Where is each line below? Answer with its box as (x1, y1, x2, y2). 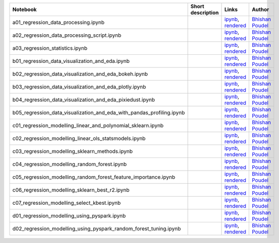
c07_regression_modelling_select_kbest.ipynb (12, 199, 121, 206)
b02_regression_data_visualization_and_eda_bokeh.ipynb (12, 70, 148, 77)
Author (251, 6, 269, 13)
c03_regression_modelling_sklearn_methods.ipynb (12, 148, 133, 154)
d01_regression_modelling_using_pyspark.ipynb (12, 212, 126, 219)
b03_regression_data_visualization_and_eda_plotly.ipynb (12, 84, 146, 90)
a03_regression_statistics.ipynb (12, 45, 88, 51)
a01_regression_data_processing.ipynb (12, 19, 105, 26)
